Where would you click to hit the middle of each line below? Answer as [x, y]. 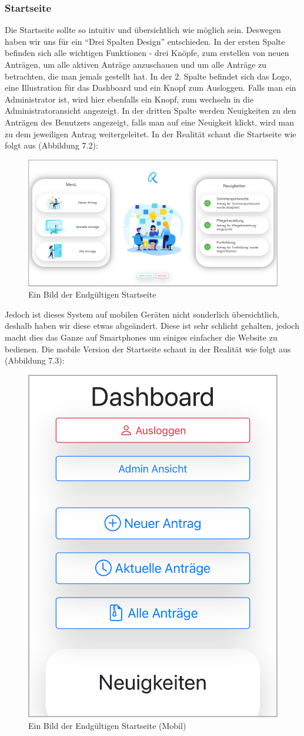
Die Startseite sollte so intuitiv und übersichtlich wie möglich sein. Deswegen [143, 30]
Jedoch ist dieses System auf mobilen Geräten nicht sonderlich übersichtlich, [142, 314]
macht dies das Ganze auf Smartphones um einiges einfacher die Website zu [141, 337]
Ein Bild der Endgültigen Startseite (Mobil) [107, 725]
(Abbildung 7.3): [35, 360]
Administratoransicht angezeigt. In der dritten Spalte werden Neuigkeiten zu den [151, 110]
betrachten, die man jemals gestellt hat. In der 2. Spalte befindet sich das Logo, [148, 76]
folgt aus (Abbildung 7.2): [51, 145]
